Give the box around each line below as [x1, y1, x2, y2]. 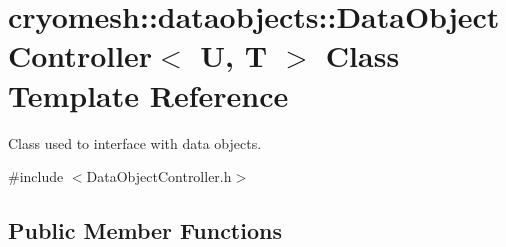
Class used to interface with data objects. [8, 132, 262, 153]
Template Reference [8, 74, 289, 115]
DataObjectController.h [86, 166, 232, 187]
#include [8, 166, 64, 187]
